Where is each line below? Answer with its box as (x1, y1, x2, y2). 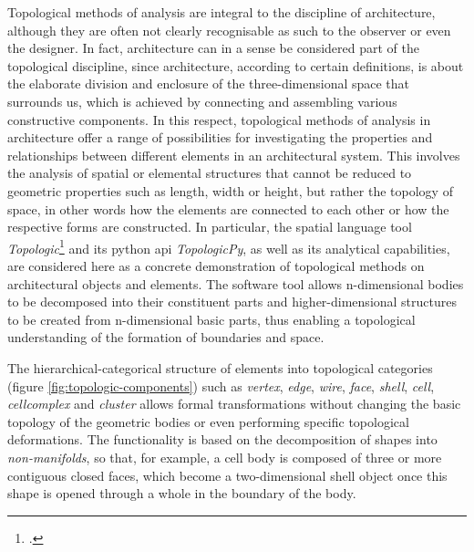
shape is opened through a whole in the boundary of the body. (7, 484, 356, 503)
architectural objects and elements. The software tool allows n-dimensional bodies (7, 274, 464, 293)
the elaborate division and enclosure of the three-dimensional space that (7, 74, 410, 93)
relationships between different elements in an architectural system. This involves (7, 145, 460, 164)
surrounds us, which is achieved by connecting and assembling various (7, 91, 397, 110)
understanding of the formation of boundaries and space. (7, 328, 325, 347)
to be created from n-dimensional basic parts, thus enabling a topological (7, 309, 416, 328)
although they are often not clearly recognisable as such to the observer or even (7, 20, 451, 39)
